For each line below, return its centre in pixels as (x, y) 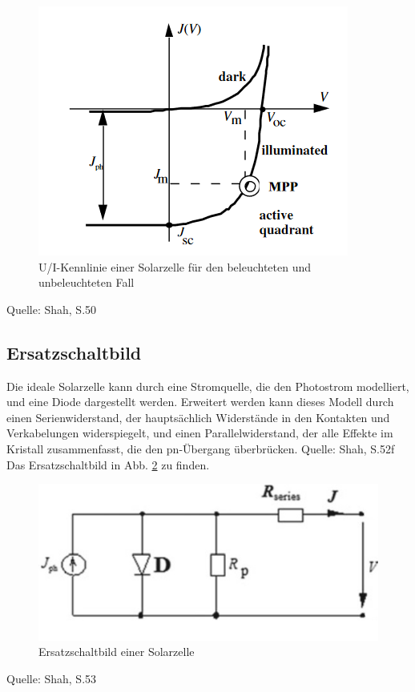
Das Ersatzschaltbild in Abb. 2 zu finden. (108, 464)
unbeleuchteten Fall (87, 282)
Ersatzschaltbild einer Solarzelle (117, 652)
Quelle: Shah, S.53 (52, 678)
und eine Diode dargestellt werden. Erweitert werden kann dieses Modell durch (200, 402)
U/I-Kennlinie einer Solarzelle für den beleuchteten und (175, 266)
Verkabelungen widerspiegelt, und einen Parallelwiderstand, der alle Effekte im (200, 433)
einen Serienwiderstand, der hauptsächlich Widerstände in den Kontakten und (198, 417)
